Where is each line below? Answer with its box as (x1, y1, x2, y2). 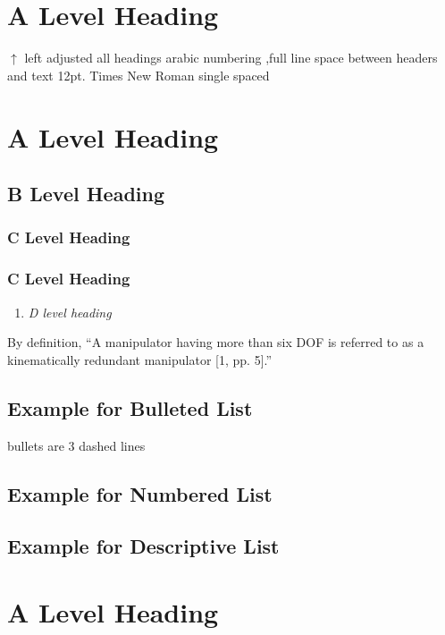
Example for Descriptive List (7, 532, 280, 560)
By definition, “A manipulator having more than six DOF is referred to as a (7, 333, 424, 351)
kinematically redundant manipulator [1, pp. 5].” (7, 350, 273, 368)
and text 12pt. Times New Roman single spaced (7, 65, 270, 84)
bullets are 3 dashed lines (7, 436, 146, 454)
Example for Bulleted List (7, 394, 253, 421)
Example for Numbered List (7, 479, 273, 507)
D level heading (28, 302, 112, 321)
